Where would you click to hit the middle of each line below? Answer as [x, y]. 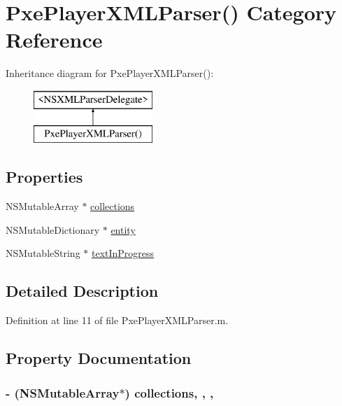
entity [123, 229]
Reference [54, 40]
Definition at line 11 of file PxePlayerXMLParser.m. [117, 320]
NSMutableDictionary [53, 229]
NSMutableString [43, 253]
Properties [44, 177]
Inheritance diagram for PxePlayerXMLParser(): [110, 73]
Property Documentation [99, 358]
